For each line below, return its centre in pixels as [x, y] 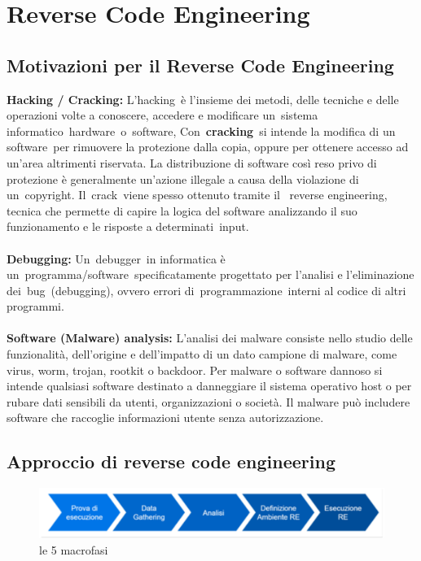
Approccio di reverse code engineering [171, 461]
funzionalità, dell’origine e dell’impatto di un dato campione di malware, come [202, 354]
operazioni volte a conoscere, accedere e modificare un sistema [162, 115]
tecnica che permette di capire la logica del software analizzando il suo [182, 210]
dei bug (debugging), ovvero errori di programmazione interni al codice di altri [206, 290]
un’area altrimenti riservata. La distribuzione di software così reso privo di [192, 162]
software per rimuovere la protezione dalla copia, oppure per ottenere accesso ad [208, 147]
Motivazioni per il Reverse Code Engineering [200, 65]
